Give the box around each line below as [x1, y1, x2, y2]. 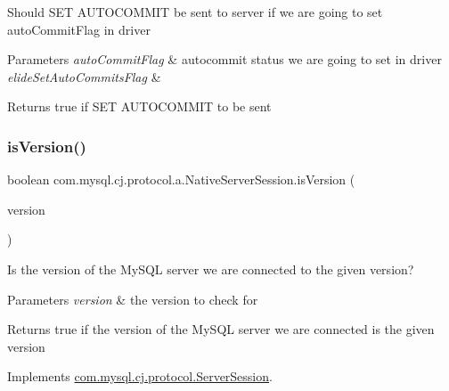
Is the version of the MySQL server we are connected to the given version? [7, 259, 414, 278]
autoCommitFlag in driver [7, 20, 151, 38]
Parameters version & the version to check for [7, 289, 258, 308]
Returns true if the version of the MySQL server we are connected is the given [7, 320, 435, 338]
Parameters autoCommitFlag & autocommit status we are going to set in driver [7, 50, 442, 69]
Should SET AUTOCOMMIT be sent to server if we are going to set [7, 3, 383, 20]
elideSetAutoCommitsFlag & [7, 67, 161, 86]
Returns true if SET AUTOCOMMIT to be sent [7, 97, 272, 116]
